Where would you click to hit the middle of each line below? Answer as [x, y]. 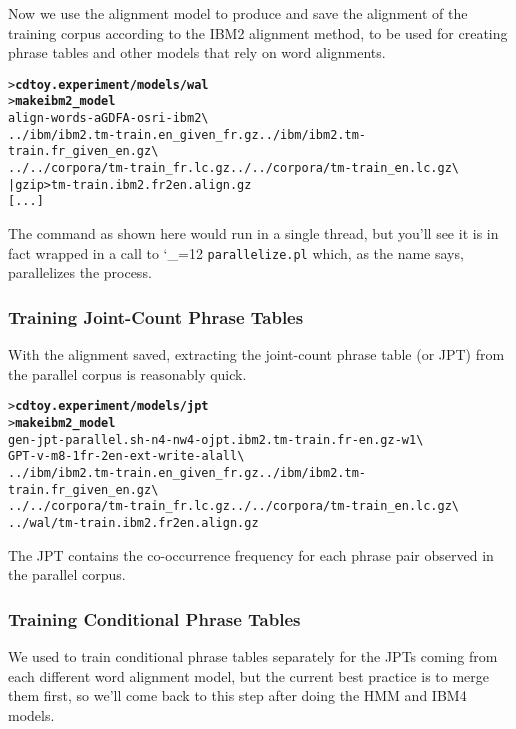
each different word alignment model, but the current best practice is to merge [249, 675]
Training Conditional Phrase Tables [154, 618]
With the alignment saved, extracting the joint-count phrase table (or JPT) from [256, 354]
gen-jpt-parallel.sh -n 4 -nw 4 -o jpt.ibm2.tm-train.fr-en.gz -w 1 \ [216, 439]
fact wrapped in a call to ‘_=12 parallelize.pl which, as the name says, [236, 252]
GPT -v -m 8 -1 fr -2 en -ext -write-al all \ [126, 456]
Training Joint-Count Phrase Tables [156, 316]
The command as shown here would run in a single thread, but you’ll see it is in [253, 233]
